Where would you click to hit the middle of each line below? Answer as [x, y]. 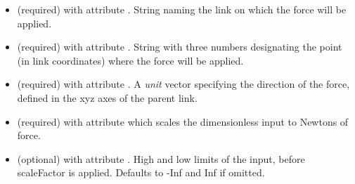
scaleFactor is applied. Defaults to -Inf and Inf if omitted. [141, 172]
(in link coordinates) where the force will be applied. [130, 60]
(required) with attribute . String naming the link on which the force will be [182, 9]
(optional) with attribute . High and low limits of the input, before [161, 158]
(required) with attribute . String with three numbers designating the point [180, 47]
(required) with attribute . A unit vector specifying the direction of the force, [183, 84]
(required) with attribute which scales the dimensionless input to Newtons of [183, 121]
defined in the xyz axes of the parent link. [107, 97]
